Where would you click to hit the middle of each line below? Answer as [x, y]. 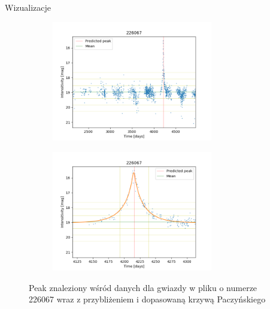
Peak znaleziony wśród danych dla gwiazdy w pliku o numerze [143, 287]
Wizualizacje [28, 7]
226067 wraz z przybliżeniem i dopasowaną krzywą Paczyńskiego [147, 299]
